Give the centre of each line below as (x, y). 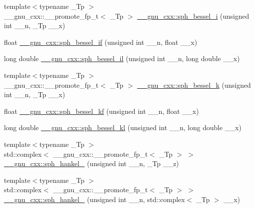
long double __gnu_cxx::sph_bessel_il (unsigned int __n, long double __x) (122, 58)
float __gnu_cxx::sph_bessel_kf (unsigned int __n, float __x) (101, 111)
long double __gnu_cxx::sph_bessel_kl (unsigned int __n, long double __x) (123, 127)
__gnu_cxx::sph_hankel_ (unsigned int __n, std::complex (95, 199)
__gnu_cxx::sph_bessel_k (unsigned (194, 85)
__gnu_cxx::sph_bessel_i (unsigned (193, 16)
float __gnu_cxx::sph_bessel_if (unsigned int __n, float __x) (101, 42)
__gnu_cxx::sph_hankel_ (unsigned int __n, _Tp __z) (92, 163)
